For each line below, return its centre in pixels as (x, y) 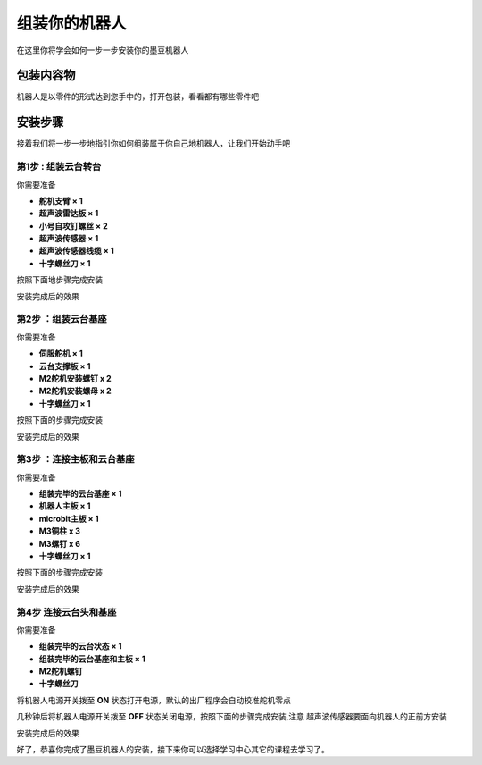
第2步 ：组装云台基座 (62, 319)
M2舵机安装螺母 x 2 (75, 391)
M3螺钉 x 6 (59, 543)
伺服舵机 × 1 (61, 354)
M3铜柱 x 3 (59, 531)
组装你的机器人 (71, 23)
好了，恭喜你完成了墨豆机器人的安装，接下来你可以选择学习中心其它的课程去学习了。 (173, 750)
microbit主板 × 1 (69, 518)
